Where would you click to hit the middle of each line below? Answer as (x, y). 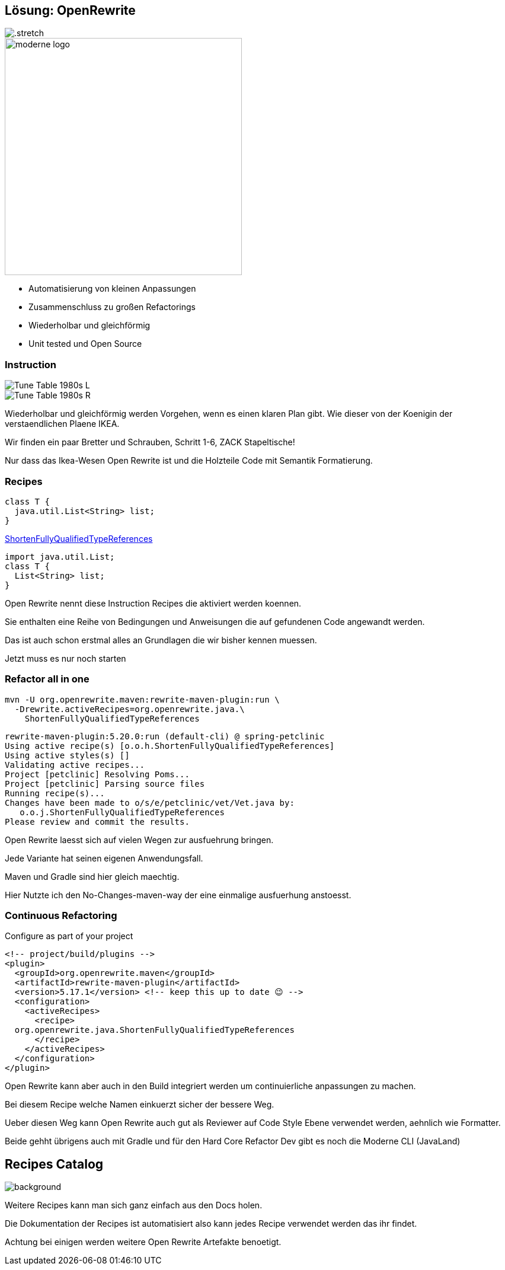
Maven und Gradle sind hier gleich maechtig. (92, 876)
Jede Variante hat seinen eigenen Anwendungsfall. (104, 858)
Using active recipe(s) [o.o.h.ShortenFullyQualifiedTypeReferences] (170, 746)
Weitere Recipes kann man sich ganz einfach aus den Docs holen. (134, 1205)
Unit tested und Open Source (85, 344)
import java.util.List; (60, 556)
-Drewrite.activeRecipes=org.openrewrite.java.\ (130, 709)
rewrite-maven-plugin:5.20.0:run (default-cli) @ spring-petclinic (165, 736)
